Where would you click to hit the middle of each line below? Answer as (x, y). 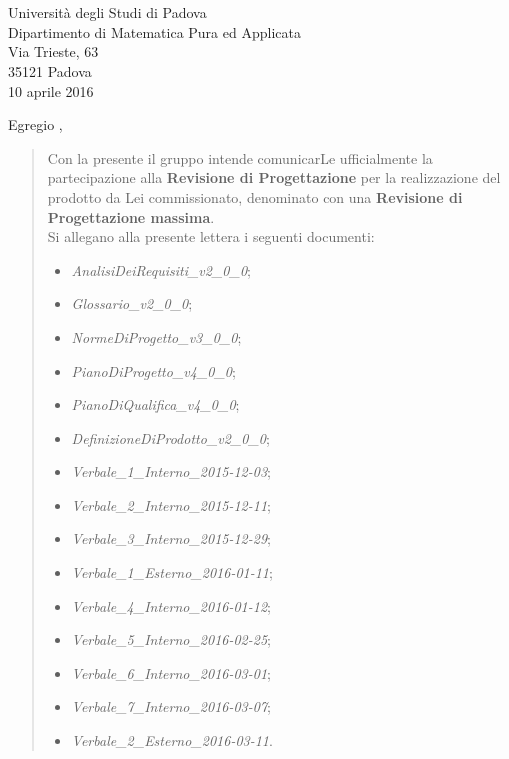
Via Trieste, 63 (53, 51)
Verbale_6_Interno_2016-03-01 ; (171, 672)
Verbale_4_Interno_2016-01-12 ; (171, 605)
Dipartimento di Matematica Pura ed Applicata (154, 31)
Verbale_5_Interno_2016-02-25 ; (171, 639)
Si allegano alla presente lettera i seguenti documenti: (211, 236)
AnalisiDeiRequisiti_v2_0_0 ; (161, 269)
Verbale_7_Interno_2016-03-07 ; (171, 706)
